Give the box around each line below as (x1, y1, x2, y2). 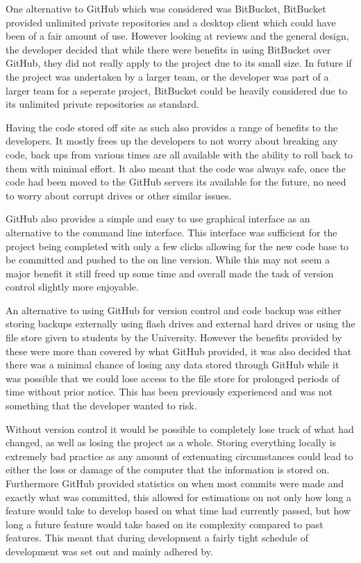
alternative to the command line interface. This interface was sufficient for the (6, 225, 337, 239)
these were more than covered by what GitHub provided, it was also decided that (6, 343, 352, 358)
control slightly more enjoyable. (6, 279, 139, 294)
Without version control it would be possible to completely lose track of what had (6, 421, 354, 436)
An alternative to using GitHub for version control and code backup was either (6, 302, 342, 317)
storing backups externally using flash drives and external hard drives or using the (6, 316, 355, 331)
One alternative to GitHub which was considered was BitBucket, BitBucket (6, 1, 326, 15)
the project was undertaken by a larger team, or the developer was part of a (6, 69, 329, 83)
